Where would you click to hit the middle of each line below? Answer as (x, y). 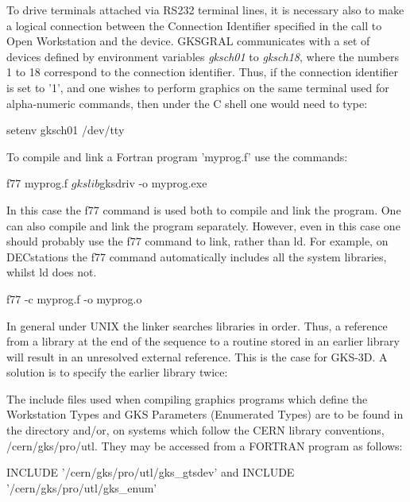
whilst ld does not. (52, 272)
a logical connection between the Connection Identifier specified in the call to (194, 25)
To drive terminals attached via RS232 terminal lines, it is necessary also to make (205, 10)
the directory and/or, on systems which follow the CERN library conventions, (195, 430)
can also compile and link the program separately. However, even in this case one (203, 225)
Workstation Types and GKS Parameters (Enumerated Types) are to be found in (205, 414)
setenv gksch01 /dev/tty (66, 130)
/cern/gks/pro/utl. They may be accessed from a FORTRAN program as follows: (205, 445)
